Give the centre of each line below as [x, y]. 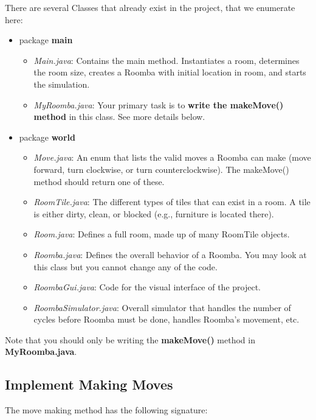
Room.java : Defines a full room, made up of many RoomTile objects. [162, 234]
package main [46, 40]
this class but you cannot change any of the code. [125, 266]
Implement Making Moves [89, 384]
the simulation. [62, 84]
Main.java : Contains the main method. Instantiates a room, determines [167, 60]
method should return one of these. [99, 181]
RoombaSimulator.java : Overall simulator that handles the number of [162, 307]
